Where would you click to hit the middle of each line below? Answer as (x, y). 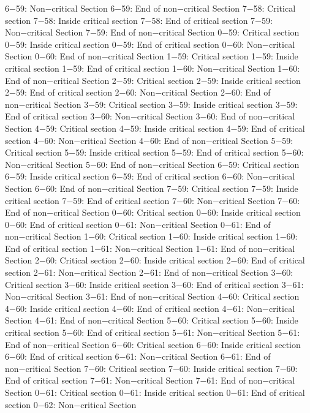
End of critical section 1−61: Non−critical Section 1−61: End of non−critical (150, 248)
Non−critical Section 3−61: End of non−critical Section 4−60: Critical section (152, 296)
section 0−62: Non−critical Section (71, 404)
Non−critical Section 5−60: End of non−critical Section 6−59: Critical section (152, 164)
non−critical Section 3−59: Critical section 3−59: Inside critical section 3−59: (151, 104)
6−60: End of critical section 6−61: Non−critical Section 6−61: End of (138, 356)
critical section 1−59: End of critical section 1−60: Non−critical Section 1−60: (153, 68)
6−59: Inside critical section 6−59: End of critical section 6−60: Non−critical (150, 176)
